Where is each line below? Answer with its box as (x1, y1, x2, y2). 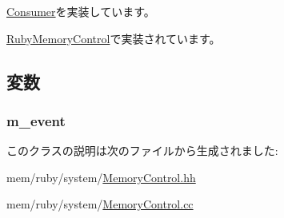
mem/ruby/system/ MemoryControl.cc (6, 196, 194, 212)
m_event (6, 110, 66, 130)
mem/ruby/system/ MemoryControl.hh (6, 168, 196, 185)
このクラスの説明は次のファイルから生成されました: (6, 142, 278, 159)
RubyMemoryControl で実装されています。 (6, 30, 221, 46)
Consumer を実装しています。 (6, 3, 155, 19)
